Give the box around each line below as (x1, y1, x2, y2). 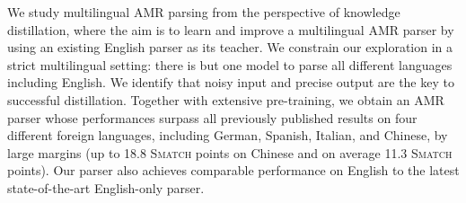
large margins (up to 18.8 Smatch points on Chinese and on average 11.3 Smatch (7, 143, 453, 162)
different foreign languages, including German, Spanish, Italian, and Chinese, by (7, 126, 448, 145)
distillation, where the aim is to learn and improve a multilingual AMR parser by (7, 20, 454, 39)
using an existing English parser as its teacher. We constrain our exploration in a (7, 38, 453, 57)
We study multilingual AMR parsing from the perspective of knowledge (7, 3, 400, 21)
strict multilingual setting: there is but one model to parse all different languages (7, 55, 453, 74)
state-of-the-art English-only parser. (7, 178, 205, 197)
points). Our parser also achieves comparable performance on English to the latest (7, 161, 460, 180)
